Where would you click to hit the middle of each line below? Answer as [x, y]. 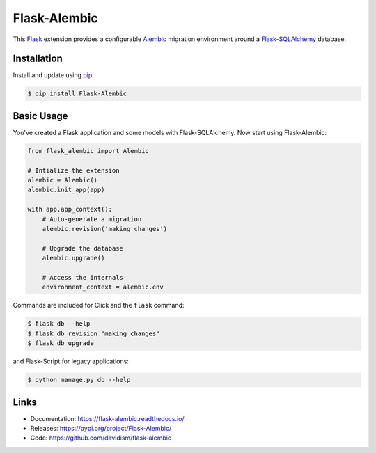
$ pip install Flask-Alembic [77, 94]
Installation [38, 59]
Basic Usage [40, 116]
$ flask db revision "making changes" [94, 333]
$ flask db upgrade [61, 343]
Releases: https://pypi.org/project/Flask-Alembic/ [101, 428]
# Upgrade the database [83, 248]
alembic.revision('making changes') [104, 229]
